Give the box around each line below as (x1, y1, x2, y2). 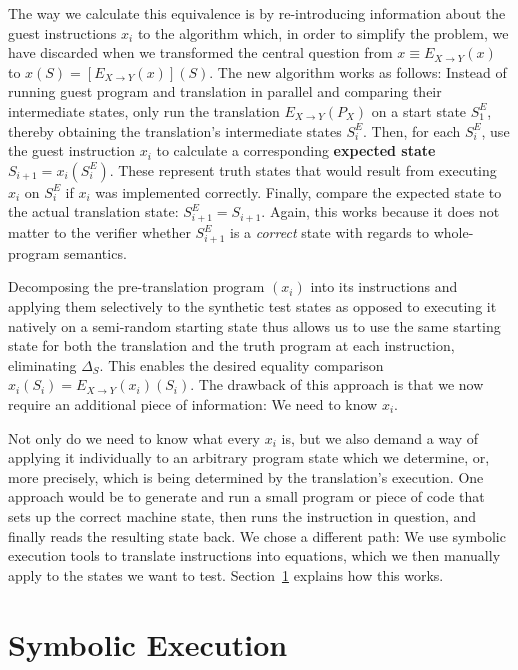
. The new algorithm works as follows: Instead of (209, 61, 507, 82)
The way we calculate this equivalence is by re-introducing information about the (8, 3, 506, 23)
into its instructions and (310, 276, 458, 297)
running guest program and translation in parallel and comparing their (8, 81, 442, 102)
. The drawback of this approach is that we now (190, 374, 484, 395)
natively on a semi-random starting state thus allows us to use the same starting (8, 315, 501, 336)
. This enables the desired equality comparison (99, 354, 384, 375)
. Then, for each (363, 120, 461, 141)
